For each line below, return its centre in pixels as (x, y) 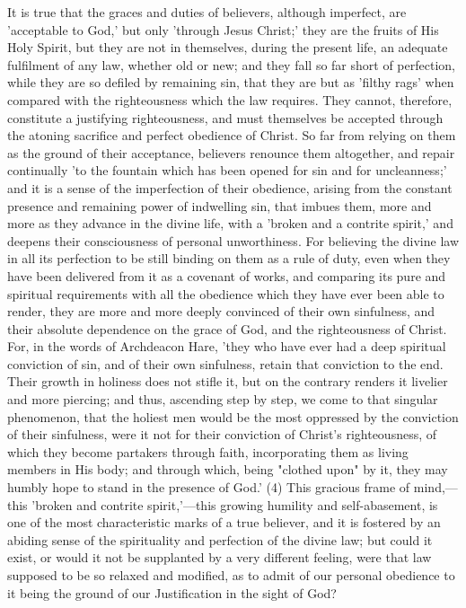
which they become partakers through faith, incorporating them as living (208, 451)
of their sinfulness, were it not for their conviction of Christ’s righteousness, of (222, 434)
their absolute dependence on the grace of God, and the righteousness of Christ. (227, 328)
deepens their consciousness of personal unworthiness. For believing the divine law (233, 240)
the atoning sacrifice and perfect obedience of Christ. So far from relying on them (232, 135)
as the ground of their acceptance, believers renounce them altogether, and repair (231, 152)
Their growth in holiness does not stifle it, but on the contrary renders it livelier (228, 381)
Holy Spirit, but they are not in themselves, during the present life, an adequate (228, 47)
